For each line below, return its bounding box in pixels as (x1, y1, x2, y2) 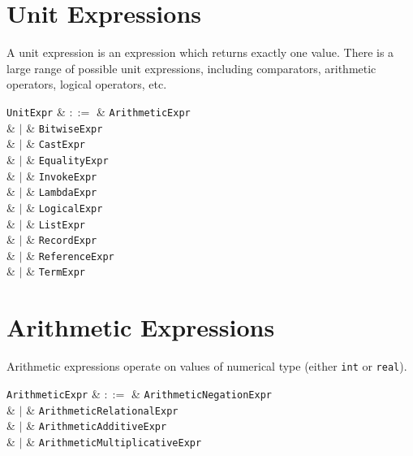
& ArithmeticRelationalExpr (26, 401, 179, 418)
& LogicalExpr (26, 198, 103, 215)
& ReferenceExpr (26, 246, 114, 263)
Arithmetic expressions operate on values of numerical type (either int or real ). (6, 358, 407, 375)
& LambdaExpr (26, 183, 97, 200)
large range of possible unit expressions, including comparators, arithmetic (6, 59, 376, 76)
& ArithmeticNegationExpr (131, 384, 272, 402)
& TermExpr (26, 263, 85, 280)
